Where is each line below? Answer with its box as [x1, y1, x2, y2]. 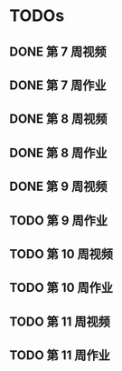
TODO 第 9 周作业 [9, 213, 108, 228]
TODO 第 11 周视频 [9, 314, 110, 329]
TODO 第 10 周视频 [9, 246, 114, 262]
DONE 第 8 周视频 [9, 111, 108, 127]
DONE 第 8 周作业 [9, 145, 108, 160]
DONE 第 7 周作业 [9, 77, 107, 93]
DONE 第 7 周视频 [9, 44, 107, 59]
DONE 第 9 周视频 [9, 179, 108, 195]
